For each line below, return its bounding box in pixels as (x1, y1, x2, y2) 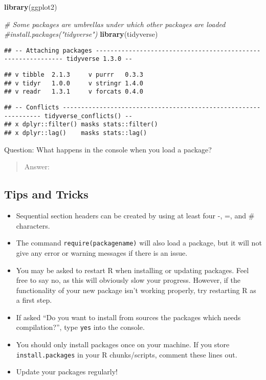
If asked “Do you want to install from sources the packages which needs (16, 311, 241, 322)
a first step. (16, 295, 52, 305)
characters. (16, 220, 50, 231)
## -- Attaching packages (4, 47, 92, 54)
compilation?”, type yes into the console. (16, 322, 145, 332)
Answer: (24, 161, 50, 172)
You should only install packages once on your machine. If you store (16, 339, 230, 350)
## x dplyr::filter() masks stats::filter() (4, 121, 158, 128)
